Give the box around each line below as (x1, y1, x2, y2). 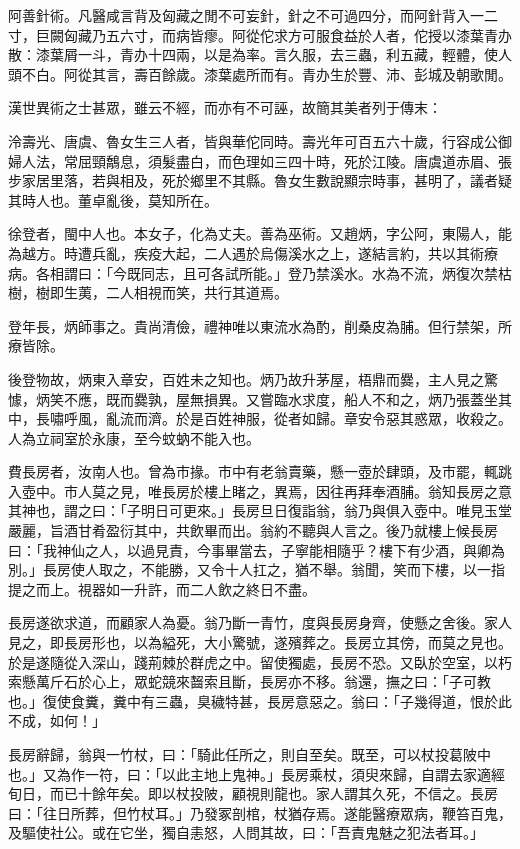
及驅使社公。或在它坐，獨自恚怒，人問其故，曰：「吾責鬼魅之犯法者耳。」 (8, 822, 484, 843)
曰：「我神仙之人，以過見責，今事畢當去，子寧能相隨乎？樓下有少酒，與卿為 (8, 539, 505, 560)
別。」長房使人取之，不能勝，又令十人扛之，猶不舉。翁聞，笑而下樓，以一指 (8, 559, 505, 580)
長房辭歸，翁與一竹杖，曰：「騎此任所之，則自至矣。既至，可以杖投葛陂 (8, 744, 477, 764)
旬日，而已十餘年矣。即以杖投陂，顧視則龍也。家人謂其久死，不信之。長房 (8, 783, 498, 804)
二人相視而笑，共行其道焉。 (105, 282, 288, 303)
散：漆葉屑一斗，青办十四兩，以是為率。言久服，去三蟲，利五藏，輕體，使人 (8, 44, 512, 65)
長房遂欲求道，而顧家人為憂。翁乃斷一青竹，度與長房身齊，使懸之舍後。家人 (8, 612, 512, 633)
